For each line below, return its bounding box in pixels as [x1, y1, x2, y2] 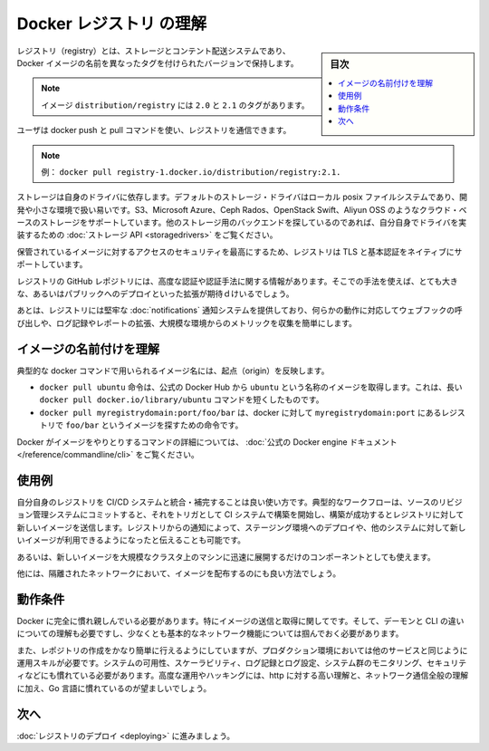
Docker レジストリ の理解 [16, 14, 207, 34]
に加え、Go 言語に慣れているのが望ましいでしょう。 [16, 682, 212, 693]
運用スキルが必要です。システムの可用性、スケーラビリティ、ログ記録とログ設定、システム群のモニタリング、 [16, 657, 427, 668]
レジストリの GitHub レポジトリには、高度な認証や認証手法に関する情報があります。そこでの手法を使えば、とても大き [16, 275, 459, 286]
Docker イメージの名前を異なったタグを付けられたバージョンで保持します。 [16, 57, 299, 68]
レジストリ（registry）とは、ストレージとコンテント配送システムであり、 [16, 45, 292, 56]
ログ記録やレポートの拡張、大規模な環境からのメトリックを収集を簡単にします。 [55, 317, 358, 328]
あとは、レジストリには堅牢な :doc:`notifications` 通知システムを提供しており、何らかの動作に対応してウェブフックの [16, 304, 455, 316]
